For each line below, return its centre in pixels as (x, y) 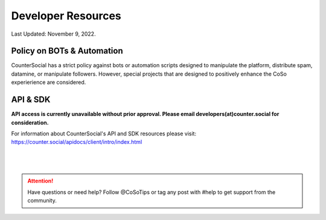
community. (42, 201)
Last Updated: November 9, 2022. (53, 34)
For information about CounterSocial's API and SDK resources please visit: (104, 134)
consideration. (30, 122)
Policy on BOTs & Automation (67, 51)
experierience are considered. (49, 82)
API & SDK (31, 100)
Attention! (40, 181)
